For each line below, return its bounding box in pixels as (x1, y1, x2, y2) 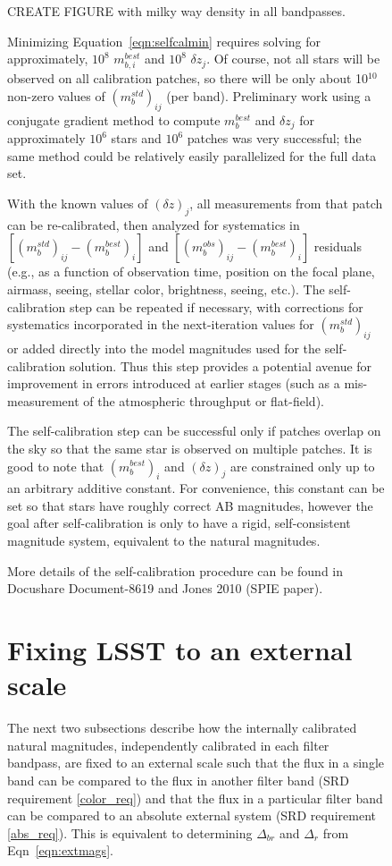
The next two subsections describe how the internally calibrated (7, 718, 357, 737)
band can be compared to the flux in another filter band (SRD (7, 770, 349, 789)
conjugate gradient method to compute (7, 110, 221, 129)
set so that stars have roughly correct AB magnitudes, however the (7, 496, 373, 514)
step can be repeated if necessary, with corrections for (70, 297, 363, 316)
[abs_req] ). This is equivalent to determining (7, 823, 253, 842)
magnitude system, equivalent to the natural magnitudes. (7, 531, 321, 550)
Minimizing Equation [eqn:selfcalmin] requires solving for (7, 31, 321, 50)
